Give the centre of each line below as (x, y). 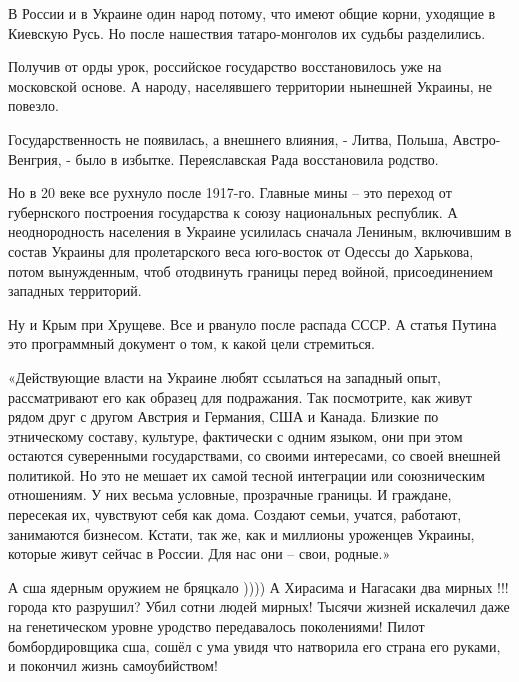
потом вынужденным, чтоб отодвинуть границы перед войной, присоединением (250, 270)
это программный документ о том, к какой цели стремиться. (191, 343)
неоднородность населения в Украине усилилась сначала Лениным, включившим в (260, 231)
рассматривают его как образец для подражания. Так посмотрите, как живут (240, 396)
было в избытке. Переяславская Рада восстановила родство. (257, 158)
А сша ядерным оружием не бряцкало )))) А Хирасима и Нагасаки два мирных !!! (258, 586)
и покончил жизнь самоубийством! (113, 665)
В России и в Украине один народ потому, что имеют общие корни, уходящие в (252, 13)
